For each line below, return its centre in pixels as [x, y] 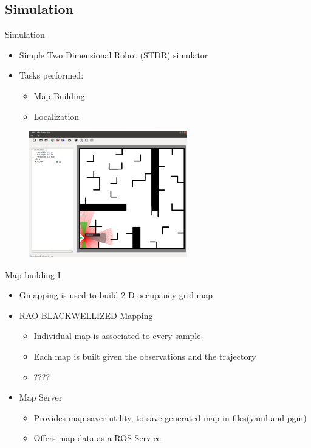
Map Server [41, 397]
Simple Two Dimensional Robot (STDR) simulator [114, 54]
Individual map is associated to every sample [117, 336]
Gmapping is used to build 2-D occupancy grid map [116, 295]
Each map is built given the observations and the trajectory [145, 356]
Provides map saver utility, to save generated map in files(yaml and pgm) [170, 417]
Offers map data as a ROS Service [97, 438]
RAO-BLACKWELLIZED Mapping [86, 315]
